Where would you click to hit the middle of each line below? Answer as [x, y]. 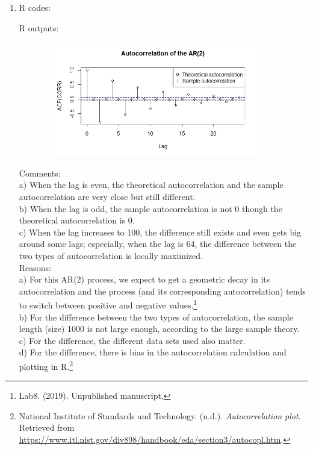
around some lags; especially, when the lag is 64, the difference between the [158, 244]
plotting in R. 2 [46, 365]
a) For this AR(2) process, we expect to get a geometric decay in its [144, 279]
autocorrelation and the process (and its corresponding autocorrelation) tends [162, 291]
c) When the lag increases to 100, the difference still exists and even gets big [160, 232]
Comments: [40, 173]
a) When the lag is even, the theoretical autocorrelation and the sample [151, 185]
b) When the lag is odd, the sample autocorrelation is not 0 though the [150, 208]
